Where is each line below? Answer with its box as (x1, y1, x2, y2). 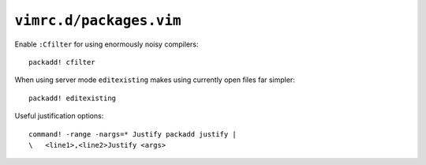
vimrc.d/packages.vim (14, 12, 181, 29)
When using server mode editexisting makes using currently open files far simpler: (14, 75, 295, 84)
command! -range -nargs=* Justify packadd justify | (28, 129, 237, 138)
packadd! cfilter (28, 58, 95, 66)
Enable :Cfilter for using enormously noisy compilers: (14, 39, 199, 49)
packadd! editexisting (28, 93, 117, 103)
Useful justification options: (14, 111, 104, 121)
